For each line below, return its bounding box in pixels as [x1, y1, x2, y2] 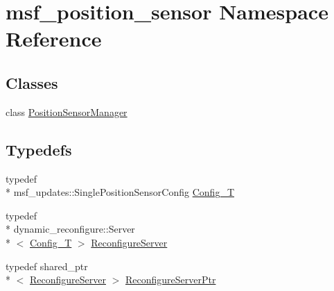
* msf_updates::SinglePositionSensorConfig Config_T [6, 185, 234, 199]
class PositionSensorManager [6, 104, 128, 119]
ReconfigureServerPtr [125, 272, 216, 287]
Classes [6, 72, 58, 93]
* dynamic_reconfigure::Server [6, 222, 135, 236]
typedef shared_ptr [6, 258, 88, 273]
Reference [6, 24, 102, 53]
